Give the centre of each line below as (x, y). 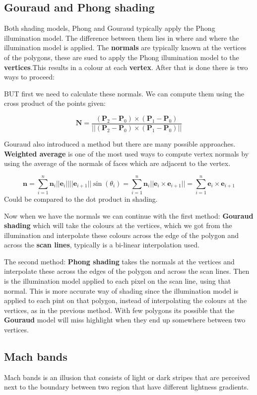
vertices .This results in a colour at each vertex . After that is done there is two (126, 67)
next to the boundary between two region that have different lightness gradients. (127, 387)
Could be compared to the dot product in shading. (81, 198)
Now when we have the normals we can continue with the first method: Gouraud (129, 215)
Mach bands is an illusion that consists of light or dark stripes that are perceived (127, 377)
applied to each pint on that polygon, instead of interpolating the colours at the (126, 300)
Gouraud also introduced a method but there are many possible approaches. (120, 144)
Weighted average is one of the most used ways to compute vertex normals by (127, 153)
